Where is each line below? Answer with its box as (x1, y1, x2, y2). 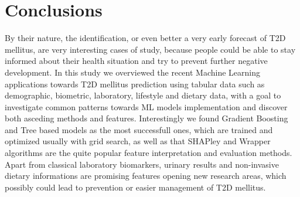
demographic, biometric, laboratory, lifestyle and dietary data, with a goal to (5, 89, 281, 101)
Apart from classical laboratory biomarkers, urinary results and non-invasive (5, 158, 279, 170)
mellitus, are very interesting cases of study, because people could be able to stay (5, 43, 296, 55)
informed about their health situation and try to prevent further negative (5, 55, 268, 67)
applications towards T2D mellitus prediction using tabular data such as (5, 77, 265, 90)
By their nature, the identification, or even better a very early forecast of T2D (5, 32, 286, 44)
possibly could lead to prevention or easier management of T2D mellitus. (5, 181, 266, 193)
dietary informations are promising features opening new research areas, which (5, 169, 287, 182)
